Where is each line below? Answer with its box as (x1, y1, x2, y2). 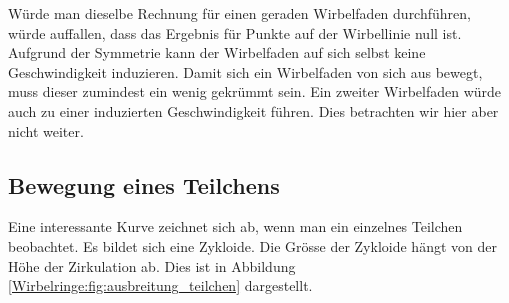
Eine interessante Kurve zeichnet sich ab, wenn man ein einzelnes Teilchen (8, 216, 463, 237)
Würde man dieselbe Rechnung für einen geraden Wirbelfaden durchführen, (8, 3, 471, 23)
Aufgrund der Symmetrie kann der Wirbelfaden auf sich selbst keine (8, 42, 426, 63)
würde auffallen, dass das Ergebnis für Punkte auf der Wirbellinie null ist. (8, 22, 462, 43)
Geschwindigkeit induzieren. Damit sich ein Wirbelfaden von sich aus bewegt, (8, 61, 483, 82)
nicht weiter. (8, 120, 84, 141)
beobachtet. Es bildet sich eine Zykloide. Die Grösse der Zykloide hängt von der (8, 235, 497, 256)
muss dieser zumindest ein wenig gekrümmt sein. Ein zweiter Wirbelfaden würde (8, 81, 502, 102)
